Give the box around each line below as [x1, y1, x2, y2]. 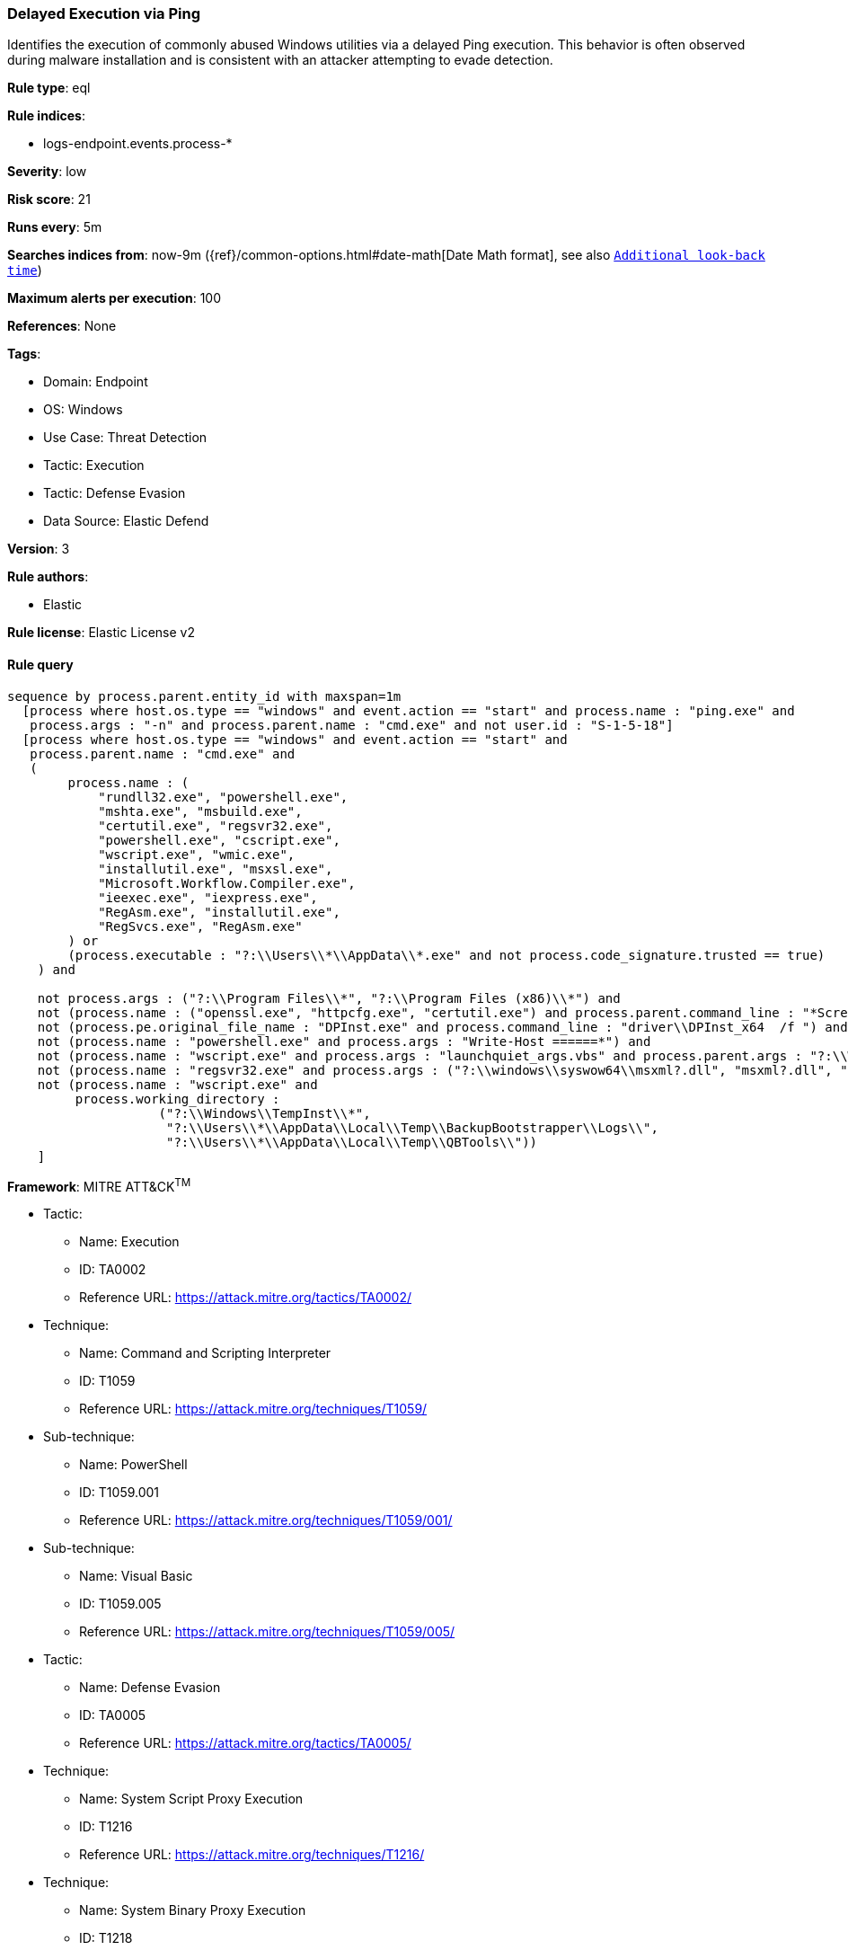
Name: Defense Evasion [79, 1680, 221, 1696]
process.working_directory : [75, 1091, 280, 1106]
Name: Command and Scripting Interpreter [79, 1345, 331, 1361]
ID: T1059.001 [79, 1485, 160, 1501]
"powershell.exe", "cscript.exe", [98, 832, 340, 847]
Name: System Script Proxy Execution [79, 1791, 304, 1807]
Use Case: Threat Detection [43, 430, 208, 446]
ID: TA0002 [79, 1262, 146, 1278]
